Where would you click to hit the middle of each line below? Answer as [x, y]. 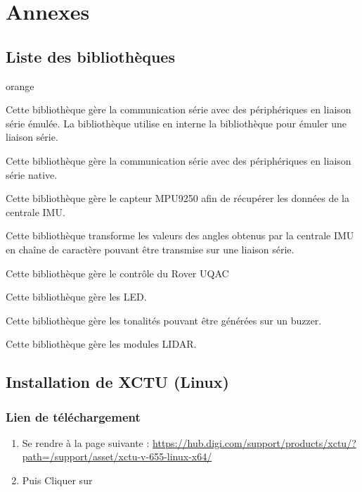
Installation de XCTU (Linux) [117, 382]
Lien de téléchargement [73, 416]
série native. [32, 174]
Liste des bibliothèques [90, 56]
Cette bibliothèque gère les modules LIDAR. [101, 344]
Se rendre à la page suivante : [86, 442]
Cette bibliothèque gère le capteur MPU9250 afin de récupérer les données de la [177, 198]
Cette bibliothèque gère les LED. [76, 297]
